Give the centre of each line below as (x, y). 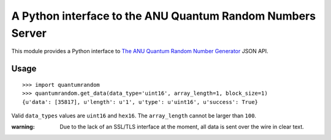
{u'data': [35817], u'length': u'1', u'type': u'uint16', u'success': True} (140, 102)
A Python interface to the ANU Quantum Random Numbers (163, 16)
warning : (23, 127)
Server (29, 33)
